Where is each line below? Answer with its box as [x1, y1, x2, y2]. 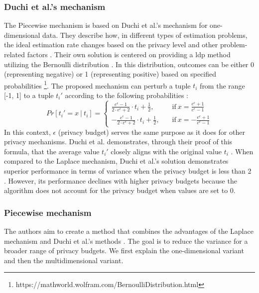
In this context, [4, 126, 51, 137]
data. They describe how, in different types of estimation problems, [42, 29, 248, 40]
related [4, 49, 25, 59]
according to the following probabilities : [65, 90, 189, 100]
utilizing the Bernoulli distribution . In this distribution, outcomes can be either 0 [4, 59, 255, 69]
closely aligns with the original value [111, 146, 222, 156]
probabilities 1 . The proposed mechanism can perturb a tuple [4, 79, 191, 91]
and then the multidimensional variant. [4, 255, 124, 265]
